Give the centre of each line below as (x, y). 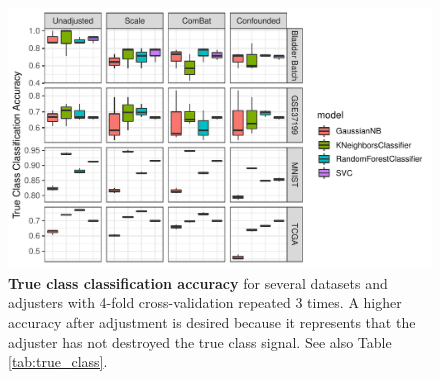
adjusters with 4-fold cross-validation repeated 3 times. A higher (205, 302)
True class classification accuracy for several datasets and (198, 282)
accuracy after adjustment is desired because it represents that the (212, 322)
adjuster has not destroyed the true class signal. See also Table (200, 341)
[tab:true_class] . (58, 361)
